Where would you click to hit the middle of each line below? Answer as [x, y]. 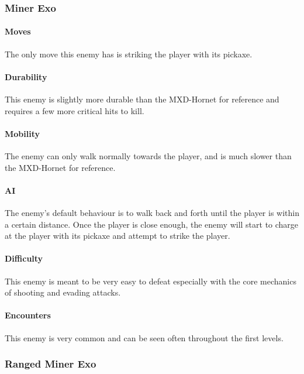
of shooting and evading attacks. [63, 292]
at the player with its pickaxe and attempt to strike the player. [118, 236]
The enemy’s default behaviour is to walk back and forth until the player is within [152, 212]
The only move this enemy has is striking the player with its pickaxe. [129, 54]
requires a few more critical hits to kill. [75, 110]
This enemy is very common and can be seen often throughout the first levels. [144, 337]
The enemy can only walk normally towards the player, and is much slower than [148, 156]
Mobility [22, 133]
